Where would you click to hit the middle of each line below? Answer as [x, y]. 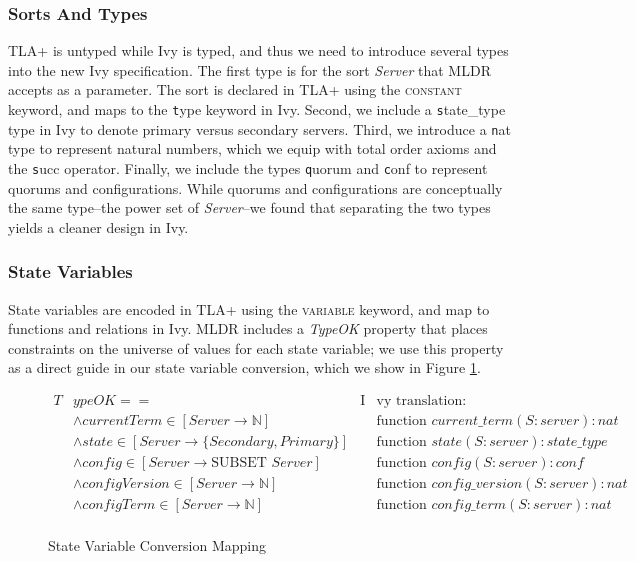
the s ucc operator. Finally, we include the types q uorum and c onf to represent [248, 167]
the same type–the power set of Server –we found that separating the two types [249, 207]
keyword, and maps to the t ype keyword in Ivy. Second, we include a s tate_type [257, 109]
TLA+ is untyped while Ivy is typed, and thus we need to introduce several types [258, 50]
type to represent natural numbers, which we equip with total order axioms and [252, 148]
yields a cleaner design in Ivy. [98, 226]
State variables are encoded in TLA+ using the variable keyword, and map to [249, 308]
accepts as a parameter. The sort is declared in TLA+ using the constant [235, 89]
